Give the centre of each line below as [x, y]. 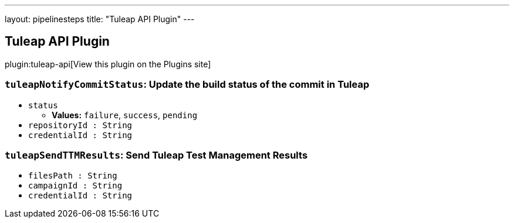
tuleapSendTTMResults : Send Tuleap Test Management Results [156, 155]
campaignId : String [75, 186]
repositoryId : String [80, 125]
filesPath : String [73, 176]
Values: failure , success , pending [125, 115]
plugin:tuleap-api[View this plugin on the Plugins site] [108, 64]
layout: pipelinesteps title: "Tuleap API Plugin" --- [100, 19]
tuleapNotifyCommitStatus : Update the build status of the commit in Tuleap [187, 85]
